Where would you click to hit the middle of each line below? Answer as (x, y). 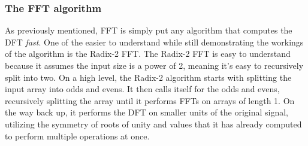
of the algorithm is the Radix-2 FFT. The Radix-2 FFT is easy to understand (148, 54)
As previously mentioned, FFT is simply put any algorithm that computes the (149, 30)
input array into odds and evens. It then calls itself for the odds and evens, (142, 89)
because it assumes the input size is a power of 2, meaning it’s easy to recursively (154, 65)
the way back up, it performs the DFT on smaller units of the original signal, (147, 112)
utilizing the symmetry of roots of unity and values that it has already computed (153, 124)
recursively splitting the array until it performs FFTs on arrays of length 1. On (150, 100)
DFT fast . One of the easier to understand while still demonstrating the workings (154, 42)
